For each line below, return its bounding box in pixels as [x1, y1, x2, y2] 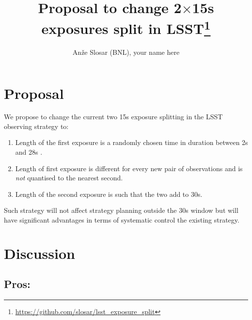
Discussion [4, 243, 75, 263]
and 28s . [15, 146, 43, 157]
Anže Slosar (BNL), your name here [72, 47, 180, 57]
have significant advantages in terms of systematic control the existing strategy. [4, 214, 239, 224]
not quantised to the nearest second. [15, 173, 123, 183]
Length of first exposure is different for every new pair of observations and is [15, 163, 243, 173]
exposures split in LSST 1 [41, 16, 211, 38]
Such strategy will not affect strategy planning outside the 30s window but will [4, 205, 238, 215]
